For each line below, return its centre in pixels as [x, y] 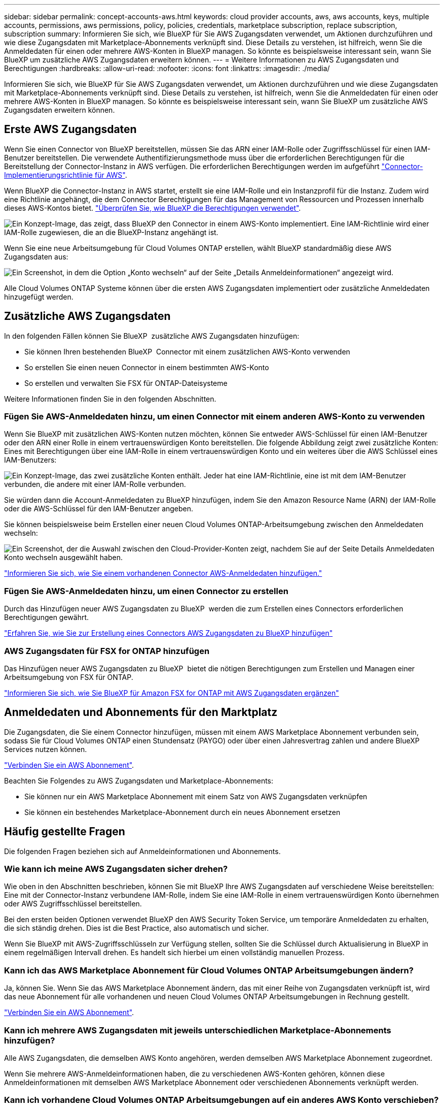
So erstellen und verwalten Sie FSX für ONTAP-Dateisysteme [126, 383]
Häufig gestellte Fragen [65, 832]
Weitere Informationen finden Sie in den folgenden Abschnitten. [110, 399]
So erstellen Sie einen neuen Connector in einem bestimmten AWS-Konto [147, 367]
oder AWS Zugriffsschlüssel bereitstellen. [73, 904]
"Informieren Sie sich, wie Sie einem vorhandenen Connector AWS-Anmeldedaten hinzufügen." [163, 573]
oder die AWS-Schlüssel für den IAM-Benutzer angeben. [99, 509]
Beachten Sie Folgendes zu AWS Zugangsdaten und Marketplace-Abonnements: [139, 780]
